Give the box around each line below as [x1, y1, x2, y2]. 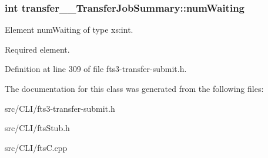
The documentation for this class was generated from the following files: [5, 83, 264, 94]
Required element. [5, 43, 70, 55]
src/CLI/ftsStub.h [5, 122, 70, 134]
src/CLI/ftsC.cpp [5, 141, 68, 153]
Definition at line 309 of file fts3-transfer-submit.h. [5, 63, 187, 75]
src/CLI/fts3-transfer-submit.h [5, 102, 115, 114]
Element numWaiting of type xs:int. [5, 23, 133, 36]
